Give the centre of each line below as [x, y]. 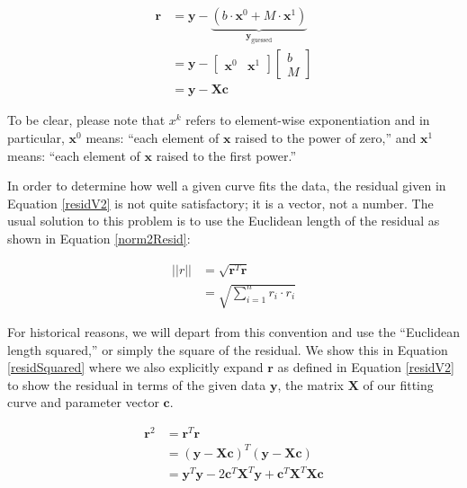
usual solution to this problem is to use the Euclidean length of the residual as [224, 221]
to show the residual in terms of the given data [137, 384]
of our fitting [398, 384]
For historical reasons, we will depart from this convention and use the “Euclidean [234, 332]
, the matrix [311, 384]
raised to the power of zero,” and [326, 138]
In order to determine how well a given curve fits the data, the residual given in [227, 186]
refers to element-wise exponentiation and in [308, 120]
